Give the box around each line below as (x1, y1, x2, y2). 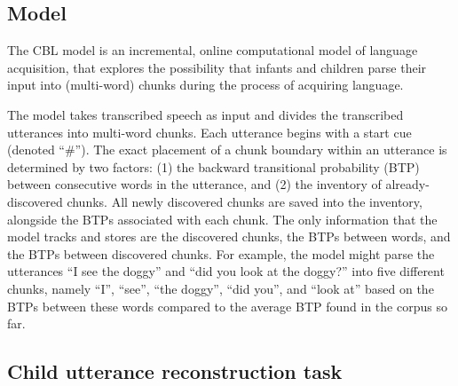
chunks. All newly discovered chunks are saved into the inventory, (67, 192, 422, 210)
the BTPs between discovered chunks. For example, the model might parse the (7, 244, 435, 263)
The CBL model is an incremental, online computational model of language (7, 41, 418, 59)
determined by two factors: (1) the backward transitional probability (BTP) (7, 157, 420, 176)
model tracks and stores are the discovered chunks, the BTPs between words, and (7, 227, 451, 246)
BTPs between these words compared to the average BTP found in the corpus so (7, 296, 447, 315)
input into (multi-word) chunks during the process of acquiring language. (7, 75, 404, 94)
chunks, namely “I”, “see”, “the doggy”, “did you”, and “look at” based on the (7, 279, 434, 297)
